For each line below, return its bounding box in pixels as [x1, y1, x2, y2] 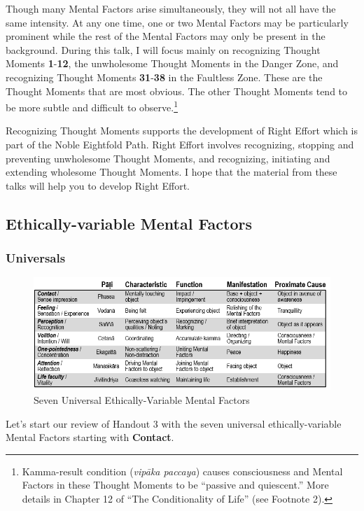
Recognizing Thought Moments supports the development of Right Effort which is [6, 123, 358, 138]
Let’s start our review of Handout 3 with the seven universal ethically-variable [6, 416, 342, 430]
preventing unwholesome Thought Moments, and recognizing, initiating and [6, 150, 330, 165]
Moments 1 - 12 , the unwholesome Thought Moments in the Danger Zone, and [6, 56, 339, 71]
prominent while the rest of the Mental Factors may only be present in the [6, 29, 325, 43]
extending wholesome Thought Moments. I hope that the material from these [6, 164, 337, 179]
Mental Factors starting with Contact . [6, 430, 174, 444]
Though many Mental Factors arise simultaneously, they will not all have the [6, 1, 336, 15]
